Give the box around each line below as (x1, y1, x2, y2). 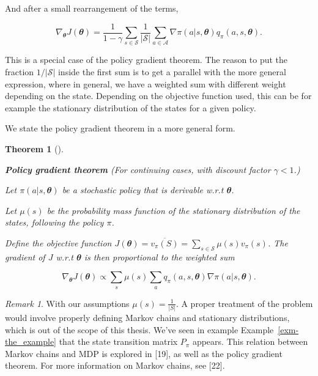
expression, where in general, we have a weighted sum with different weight (5, 77, 286, 90)
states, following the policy (5, 216, 104, 229)
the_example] (5, 335, 56, 348)
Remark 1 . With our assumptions (5, 297, 130, 309)
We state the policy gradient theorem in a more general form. (5, 122, 235, 135)
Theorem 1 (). (5, 142, 64, 155)
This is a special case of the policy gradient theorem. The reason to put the (5, 53, 288, 66)
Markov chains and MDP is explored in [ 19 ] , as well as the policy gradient (5, 347, 283, 359)
